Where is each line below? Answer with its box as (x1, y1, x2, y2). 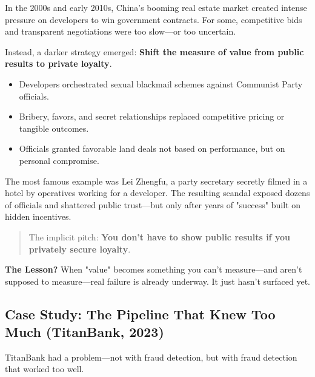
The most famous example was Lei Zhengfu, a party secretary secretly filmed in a (5, 174, 308, 187)
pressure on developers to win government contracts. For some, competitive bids (5, 13, 302, 25)
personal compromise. (19, 154, 99, 166)
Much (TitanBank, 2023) (5, 322, 164, 341)
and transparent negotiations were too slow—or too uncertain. (5, 25, 236, 38)
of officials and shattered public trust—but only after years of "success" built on (5, 198, 300, 211)
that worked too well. (5, 362, 84, 375)
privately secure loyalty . (28, 242, 131, 255)
